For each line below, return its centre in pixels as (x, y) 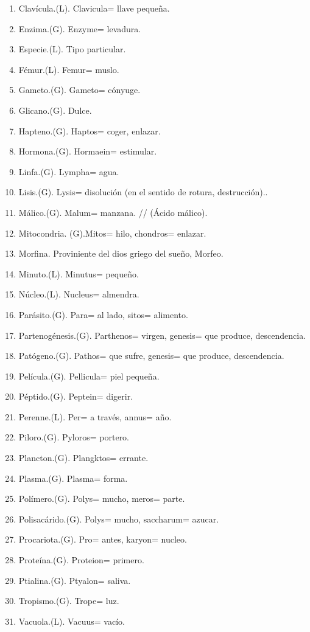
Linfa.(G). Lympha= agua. (69, 171)
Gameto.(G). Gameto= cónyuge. (79, 90)
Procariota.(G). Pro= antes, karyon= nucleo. (103, 539)
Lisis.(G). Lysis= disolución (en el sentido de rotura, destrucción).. (143, 192)
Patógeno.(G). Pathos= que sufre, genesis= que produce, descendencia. (151, 356)
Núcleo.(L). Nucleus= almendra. (79, 294)
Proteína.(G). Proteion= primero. (81, 560)
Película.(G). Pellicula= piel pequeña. (89, 376)
